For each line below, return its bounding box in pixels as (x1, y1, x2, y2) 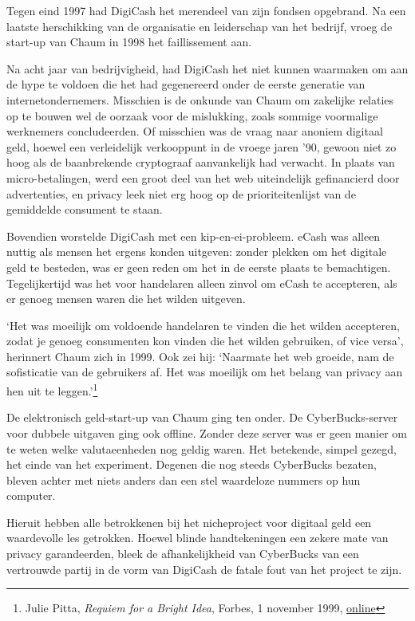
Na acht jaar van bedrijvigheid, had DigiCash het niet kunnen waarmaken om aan (6, 60, 409, 77)
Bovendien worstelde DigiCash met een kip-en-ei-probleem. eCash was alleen (6, 227, 381, 244)
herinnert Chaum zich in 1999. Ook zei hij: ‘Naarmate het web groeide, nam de (6, 348, 394, 364)
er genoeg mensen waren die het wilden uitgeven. (6, 290, 246, 307)
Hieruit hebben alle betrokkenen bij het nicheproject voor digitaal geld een (6, 513, 372, 530)
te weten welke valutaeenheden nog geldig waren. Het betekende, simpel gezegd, (6, 440, 397, 457)
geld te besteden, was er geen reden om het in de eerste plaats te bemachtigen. (6, 258, 391, 275)
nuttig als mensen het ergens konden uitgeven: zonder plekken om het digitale (6, 243, 387, 260)
